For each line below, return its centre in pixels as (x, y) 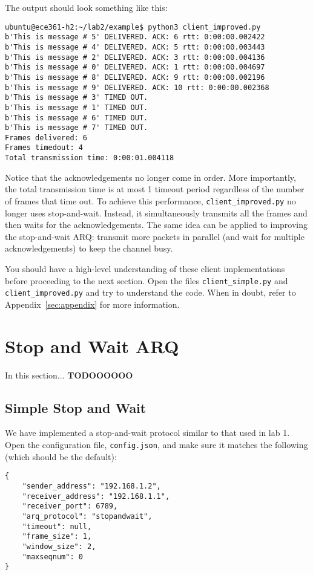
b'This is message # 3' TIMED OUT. (77, 98)
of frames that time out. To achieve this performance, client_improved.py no (150, 200)
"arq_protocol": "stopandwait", (87, 516)
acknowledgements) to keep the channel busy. (89, 248)
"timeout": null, (57, 526)
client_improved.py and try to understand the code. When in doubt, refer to (150, 292)
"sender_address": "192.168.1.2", (91, 486)
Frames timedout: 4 (44, 148)
